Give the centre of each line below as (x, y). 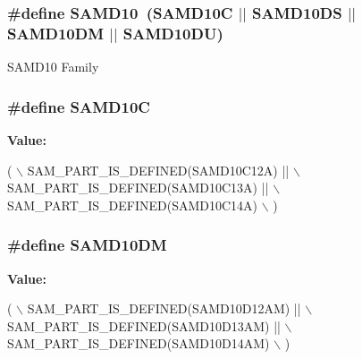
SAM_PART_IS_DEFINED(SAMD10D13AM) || (144, 325)
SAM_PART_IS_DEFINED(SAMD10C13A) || (138, 188)
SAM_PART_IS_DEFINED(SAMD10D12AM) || (164, 308)
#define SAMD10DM (87, 245)
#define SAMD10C (79, 106)
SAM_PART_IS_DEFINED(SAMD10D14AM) (139, 343)
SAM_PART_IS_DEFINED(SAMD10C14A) (133, 205)
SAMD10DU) (173, 33)
